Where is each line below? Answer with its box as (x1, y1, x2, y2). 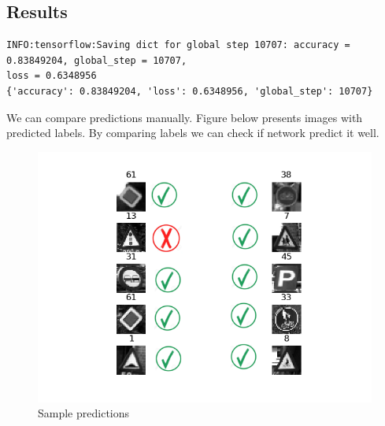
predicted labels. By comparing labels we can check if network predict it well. (6, 124, 379, 141)
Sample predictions (38, 405, 130, 421)
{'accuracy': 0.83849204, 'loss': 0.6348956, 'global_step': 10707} (6, 85, 373, 97)
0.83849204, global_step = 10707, (6, 54, 187, 66)
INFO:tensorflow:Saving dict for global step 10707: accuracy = (6, 39, 350, 51)
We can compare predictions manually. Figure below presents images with (6, 109, 363, 125)
